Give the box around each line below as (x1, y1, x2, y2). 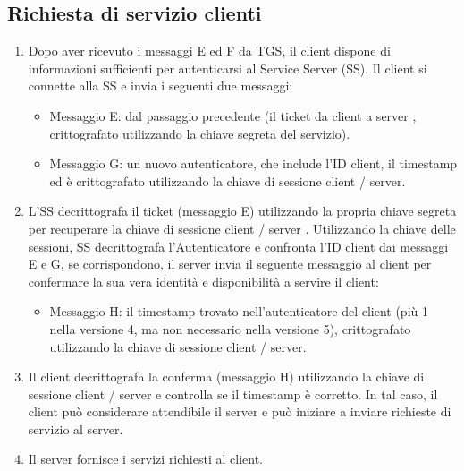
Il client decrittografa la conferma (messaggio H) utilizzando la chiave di (28, 367, 425, 386)
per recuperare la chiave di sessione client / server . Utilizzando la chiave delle (28, 218, 456, 237)
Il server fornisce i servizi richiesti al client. (28, 450, 263, 468)
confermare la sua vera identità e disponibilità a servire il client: (28, 271, 379, 290)
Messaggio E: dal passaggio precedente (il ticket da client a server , (49, 106, 417, 124)
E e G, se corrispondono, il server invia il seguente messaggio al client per (28, 254, 432, 273)
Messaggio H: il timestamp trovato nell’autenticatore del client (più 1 (49, 302, 428, 321)
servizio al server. (28, 419, 123, 438)
